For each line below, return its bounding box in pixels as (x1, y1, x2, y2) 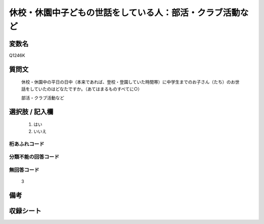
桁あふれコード (9, 141, 44, 147)
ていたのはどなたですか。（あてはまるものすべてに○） (34, 86, 142, 92)
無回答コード (9, 166, 40, 173)
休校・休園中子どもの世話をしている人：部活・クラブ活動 (9, 7, 241, 18)
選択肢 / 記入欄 (9, 107, 54, 116)
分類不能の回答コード (9, 154, 60, 161)
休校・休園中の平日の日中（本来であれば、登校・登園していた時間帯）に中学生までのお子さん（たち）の (21, 79, 231, 85)
